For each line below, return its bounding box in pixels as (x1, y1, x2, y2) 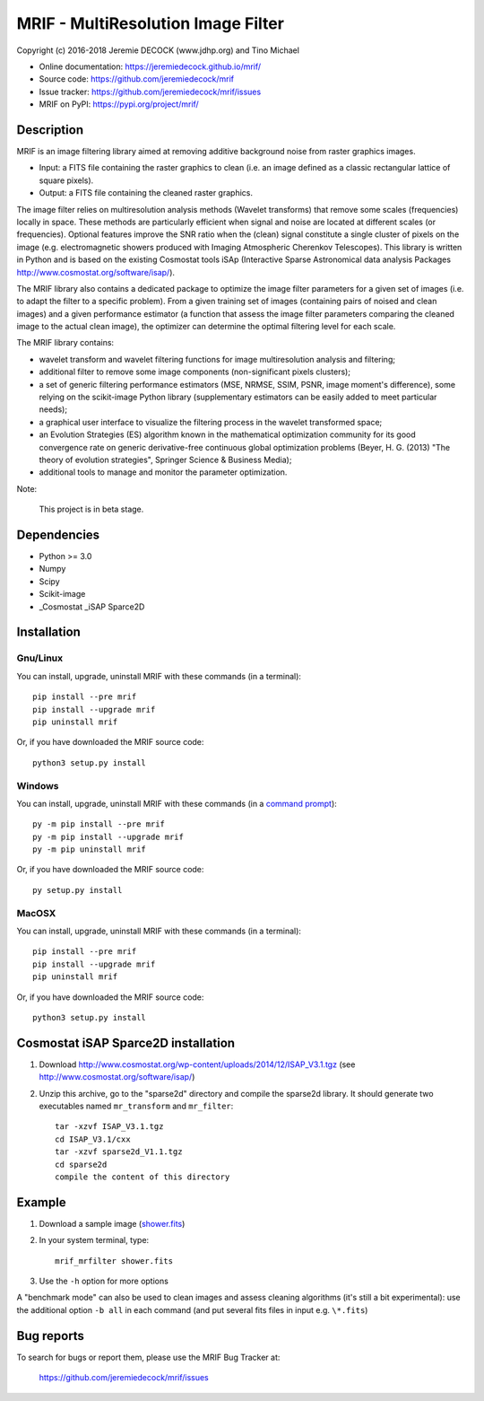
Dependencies (16, 527, 100, 542)
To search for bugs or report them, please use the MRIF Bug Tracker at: (16, 1352, 281, 1362)
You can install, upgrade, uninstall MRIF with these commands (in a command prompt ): (16, 798, 338, 809)
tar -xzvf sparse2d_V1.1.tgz (55, 1147, 183, 1157)
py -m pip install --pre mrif (32, 819, 166, 829)
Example (16, 1195, 66, 1210)
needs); (39, 404, 67, 415)
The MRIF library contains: (16, 337, 115, 348)
